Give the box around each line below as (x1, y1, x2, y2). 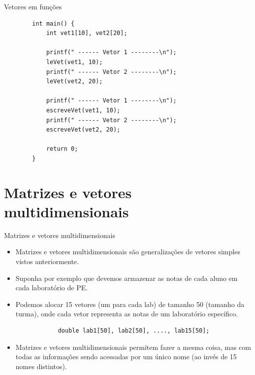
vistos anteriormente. (15, 256, 79, 266)
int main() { (32, 20, 75, 27)
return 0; (46, 145, 78, 153)
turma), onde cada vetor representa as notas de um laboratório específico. (15, 308, 238, 319)
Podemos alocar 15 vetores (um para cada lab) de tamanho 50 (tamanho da (15, 299, 245, 309)
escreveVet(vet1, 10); (46, 106, 121, 114)
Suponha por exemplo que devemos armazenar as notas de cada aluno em (15, 273, 238, 283)
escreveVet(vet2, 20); (46, 126, 121, 134)
